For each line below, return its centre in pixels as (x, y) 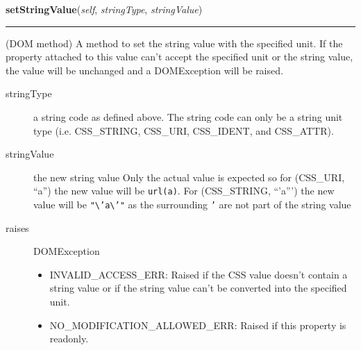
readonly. (69, 339)
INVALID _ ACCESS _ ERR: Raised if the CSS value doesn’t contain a (199, 274)
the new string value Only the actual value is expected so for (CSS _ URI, (189, 177)
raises (17, 227)
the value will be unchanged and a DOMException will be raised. (144, 70)
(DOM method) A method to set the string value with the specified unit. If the (174, 43)
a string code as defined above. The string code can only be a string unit (188, 116)
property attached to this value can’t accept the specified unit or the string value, (179, 57)
